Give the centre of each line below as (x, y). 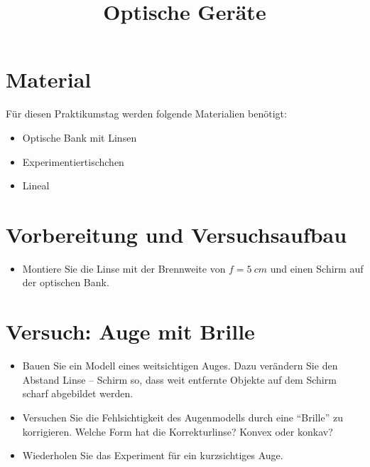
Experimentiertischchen (73, 161)
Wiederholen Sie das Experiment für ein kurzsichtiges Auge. (153, 455)
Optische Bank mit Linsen (80, 137)
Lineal (36, 185)
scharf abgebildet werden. (78, 393)
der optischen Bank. (66, 282)
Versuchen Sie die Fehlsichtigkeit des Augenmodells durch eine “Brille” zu (183, 417)
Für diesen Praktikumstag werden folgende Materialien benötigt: (146, 114)
